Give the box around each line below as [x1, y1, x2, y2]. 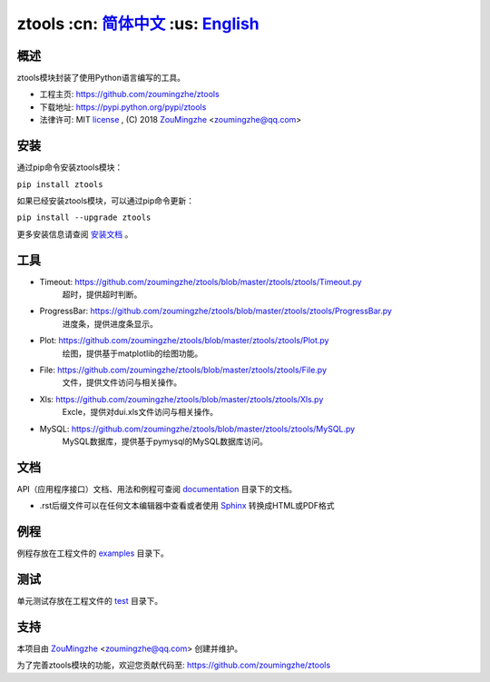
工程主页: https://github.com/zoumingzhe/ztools [39, 89, 220, 100]
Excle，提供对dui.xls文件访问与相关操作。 [62, 407, 218, 418]
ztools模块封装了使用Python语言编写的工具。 [16, 73, 186, 84]
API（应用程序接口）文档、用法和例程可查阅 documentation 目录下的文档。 [16, 483, 298, 494]
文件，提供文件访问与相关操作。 [62, 377, 181, 388]
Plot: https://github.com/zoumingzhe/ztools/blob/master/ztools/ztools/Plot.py [39, 335, 329, 346]
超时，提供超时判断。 [62, 289, 142, 300]
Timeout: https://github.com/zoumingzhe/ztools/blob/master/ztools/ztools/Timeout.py [39, 276, 362, 287]
